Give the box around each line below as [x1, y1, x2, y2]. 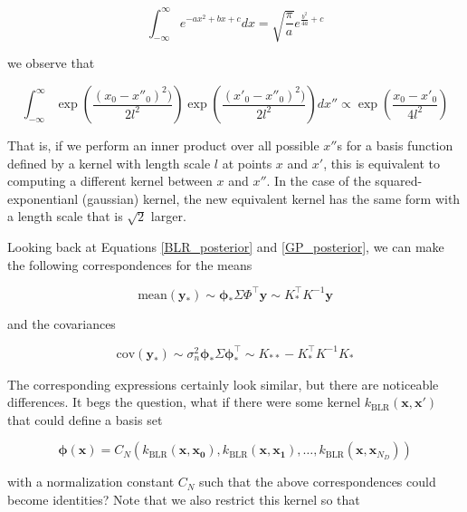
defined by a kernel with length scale [7, 153, 211, 172]
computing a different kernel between [7, 171, 213, 190]
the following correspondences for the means [7, 255, 253, 274]
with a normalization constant [7, 472, 175, 491]
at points [222, 153, 272, 172]
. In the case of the [266, 171, 371, 190]
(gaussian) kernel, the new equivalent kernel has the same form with [81, 188, 461, 208]
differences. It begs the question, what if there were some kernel [7, 392, 361, 411]
